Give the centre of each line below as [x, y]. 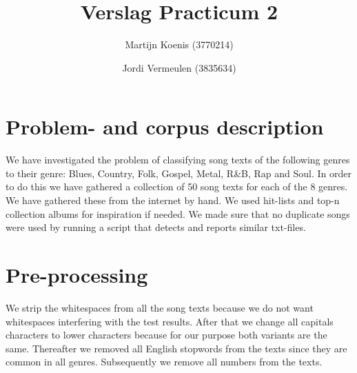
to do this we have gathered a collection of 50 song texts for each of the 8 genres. [177, 186]
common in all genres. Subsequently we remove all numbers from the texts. [164, 362]
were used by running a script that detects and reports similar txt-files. [156, 227]
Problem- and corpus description [165, 127]
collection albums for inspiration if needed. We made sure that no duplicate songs [178, 213]
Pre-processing [77, 274]
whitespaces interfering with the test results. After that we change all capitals [170, 321]
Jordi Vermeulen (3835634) [179, 67]
